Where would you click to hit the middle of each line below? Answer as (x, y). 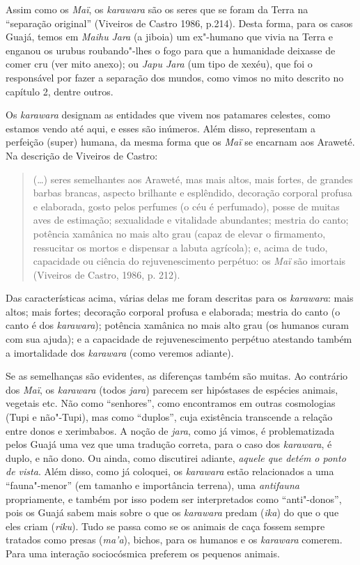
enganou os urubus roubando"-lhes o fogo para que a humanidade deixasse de (171, 50)
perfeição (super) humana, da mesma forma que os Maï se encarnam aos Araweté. (180, 142)
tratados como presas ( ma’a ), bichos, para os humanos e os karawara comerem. (174, 540)
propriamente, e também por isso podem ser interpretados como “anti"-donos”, (174, 498)
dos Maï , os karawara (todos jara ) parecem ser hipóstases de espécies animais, (172, 389)
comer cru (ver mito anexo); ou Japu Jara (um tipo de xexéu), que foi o (159, 64)
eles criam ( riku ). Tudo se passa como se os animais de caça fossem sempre (165, 526)
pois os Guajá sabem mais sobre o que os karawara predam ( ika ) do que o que (172, 512)
